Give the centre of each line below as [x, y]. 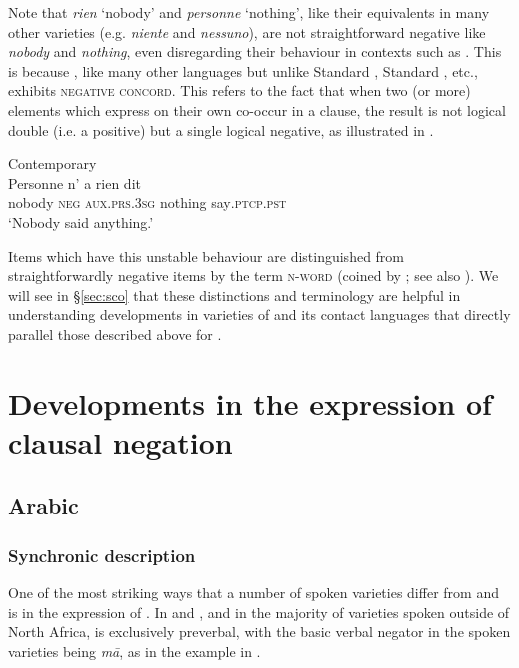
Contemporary [52, 163]
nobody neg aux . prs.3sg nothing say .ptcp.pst [147, 202]
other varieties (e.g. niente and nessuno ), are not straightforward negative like [247, 31]
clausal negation [120, 441]
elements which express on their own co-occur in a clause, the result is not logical [257, 109]
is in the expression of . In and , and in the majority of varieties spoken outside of [259, 611]
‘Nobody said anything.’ [81, 221]
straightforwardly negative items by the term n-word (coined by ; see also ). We [253, 275]
